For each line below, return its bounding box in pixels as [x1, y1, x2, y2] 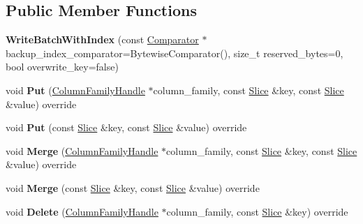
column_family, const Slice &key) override [166, 204, 348, 218]
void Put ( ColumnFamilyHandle [6, 82, 145, 97]
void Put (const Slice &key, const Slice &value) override [6, 120, 247, 135]
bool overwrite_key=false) [6, 59, 119, 74]
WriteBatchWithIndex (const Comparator [6, 32, 199, 47]
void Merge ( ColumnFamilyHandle [6, 143, 158, 158]
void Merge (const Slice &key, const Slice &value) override [6, 180, 260, 195]
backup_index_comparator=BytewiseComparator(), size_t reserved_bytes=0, [6, 45, 343, 60]
